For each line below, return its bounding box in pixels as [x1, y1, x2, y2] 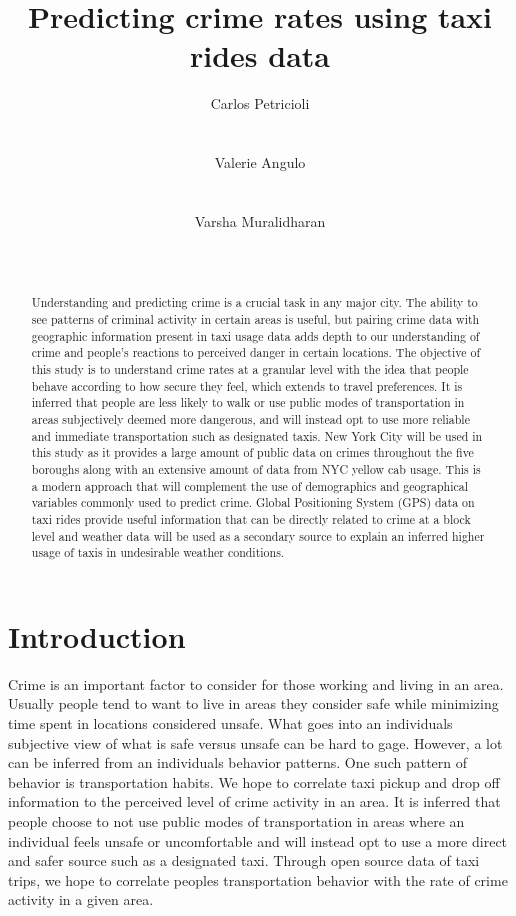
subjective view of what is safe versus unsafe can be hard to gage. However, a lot [8, 732, 503, 753]
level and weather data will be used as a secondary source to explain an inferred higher [31, 527, 485, 544]
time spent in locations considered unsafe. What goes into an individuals [8, 713, 453, 734]
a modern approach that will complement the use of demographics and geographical [31, 477, 469, 494]
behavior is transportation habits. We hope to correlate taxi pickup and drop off [8, 771, 500, 792]
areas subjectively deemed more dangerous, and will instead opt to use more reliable [31, 411, 470, 428]
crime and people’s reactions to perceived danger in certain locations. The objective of [31, 344, 481, 361]
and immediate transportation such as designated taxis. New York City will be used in [31, 427, 483, 444]
